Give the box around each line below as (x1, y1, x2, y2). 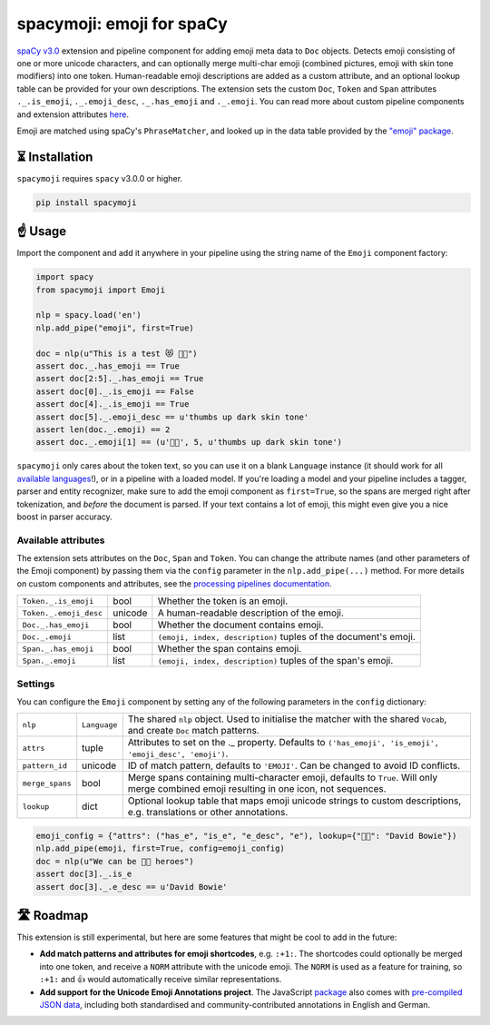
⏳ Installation (16, 149, 93, 164)
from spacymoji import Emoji (35, 284, 166, 295)
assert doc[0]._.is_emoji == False (35, 386, 194, 397)
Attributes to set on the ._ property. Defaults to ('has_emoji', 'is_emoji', (127, 736, 439, 749)
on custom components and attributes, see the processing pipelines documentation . (16, 577, 332, 589)
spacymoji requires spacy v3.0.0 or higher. (16, 172, 183, 183)
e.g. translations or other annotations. (127, 806, 289, 819)
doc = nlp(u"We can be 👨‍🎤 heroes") (35, 856, 194, 866)
